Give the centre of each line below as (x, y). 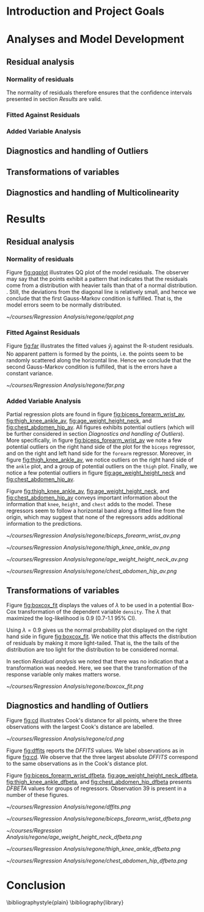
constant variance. (30, 373)
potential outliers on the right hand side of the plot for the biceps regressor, (101, 447)
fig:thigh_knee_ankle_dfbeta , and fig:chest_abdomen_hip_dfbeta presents (99, 782)
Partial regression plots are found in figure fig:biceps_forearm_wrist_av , (96, 414)
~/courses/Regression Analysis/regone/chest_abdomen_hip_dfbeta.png (97, 861)
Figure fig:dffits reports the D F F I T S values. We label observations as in (95, 750)
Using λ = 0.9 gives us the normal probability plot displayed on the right (97, 630)
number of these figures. (38, 794)
